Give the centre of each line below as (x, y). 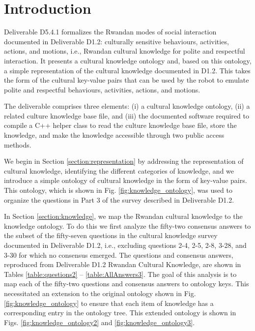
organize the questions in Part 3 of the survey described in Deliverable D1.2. (119, 199)
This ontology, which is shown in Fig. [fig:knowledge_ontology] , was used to (118, 190)
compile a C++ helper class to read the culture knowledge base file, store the (120, 125)
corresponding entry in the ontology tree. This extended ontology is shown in (120, 313)
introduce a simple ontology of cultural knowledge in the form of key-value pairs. (126, 180)
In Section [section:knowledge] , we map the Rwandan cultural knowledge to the (123, 216)
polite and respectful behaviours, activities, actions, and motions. (102, 89)
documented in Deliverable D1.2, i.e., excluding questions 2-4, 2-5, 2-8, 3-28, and (125, 245)
